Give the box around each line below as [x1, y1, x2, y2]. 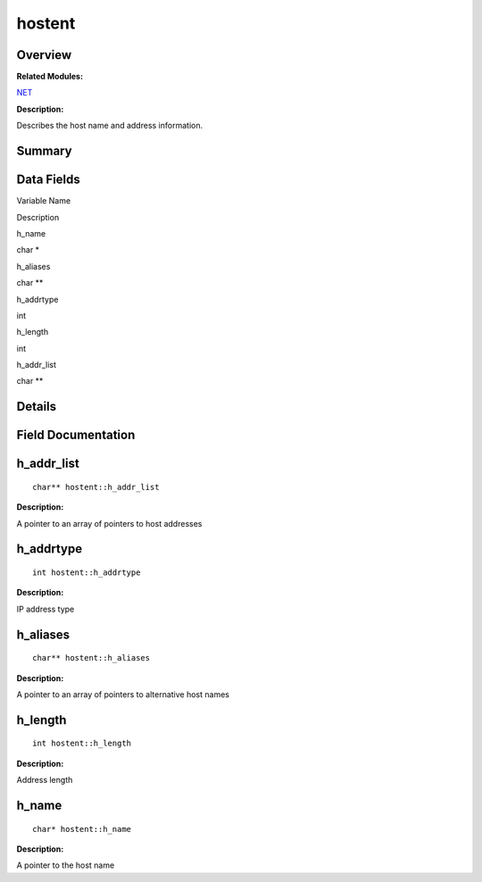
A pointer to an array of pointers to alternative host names [16, 689, 229, 700]
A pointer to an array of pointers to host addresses [16, 518, 203, 528]
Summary [16, 144, 72, 159]
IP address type [16, 603, 75, 614]
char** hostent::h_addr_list [32, 482, 160, 492]
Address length [16, 775, 73, 786]
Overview [16, 47, 72, 62]
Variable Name [16, 196, 71, 206]
